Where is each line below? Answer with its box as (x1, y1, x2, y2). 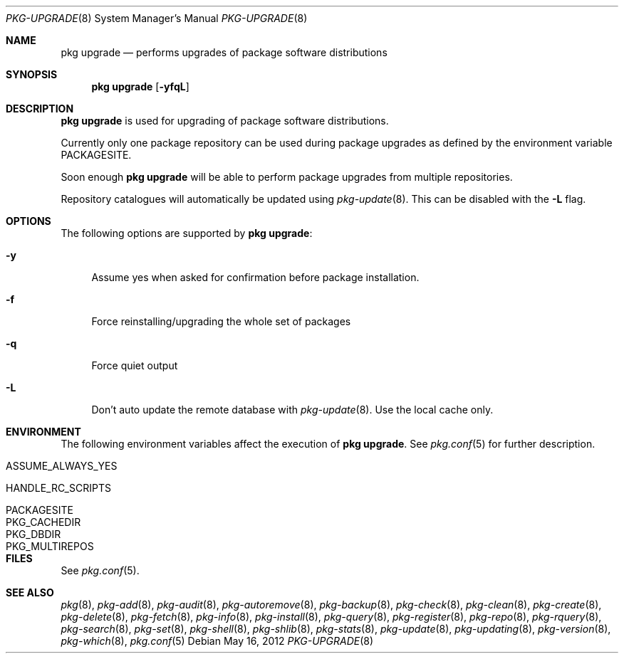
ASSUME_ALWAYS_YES (6, 460, 118, 472)
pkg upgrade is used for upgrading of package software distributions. (61, 115, 389, 127)
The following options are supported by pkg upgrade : (61, 227, 313, 239)
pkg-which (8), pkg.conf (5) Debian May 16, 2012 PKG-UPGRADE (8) (61, 635, 374, 647)
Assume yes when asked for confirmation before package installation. (91, 271, 420, 283)
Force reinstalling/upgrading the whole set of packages (91, 315, 351, 327)
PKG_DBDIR (6, 528, 61, 540)
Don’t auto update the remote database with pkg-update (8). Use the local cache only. (91, 404, 494, 416)
